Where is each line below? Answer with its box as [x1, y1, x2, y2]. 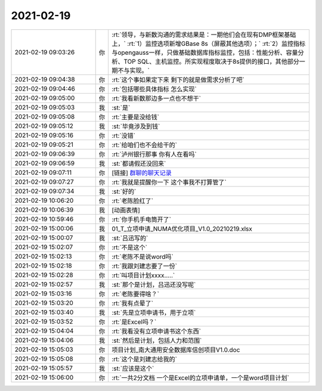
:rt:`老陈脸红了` [111, 197, 154, 205]
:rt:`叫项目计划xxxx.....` [111, 271, 175, 280]
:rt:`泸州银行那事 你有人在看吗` [111, 150, 197, 158]
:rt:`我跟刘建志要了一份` [111, 262, 178, 270]
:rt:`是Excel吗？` [111, 318, 157, 326]
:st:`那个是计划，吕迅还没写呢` [111, 280, 196, 288]
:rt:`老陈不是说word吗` [111, 252, 174, 260]
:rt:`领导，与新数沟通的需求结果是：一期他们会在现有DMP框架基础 [111, 30, 296, 39]
